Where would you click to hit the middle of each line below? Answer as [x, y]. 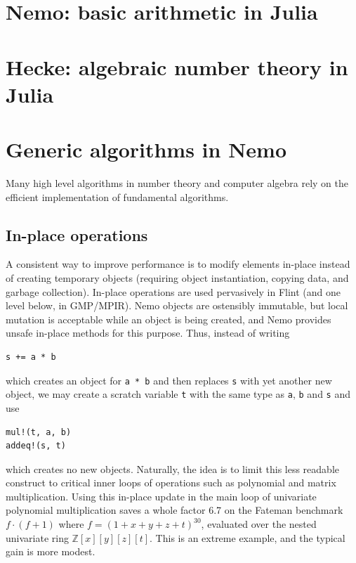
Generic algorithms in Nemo [146, 149]
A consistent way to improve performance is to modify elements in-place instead [178, 264]
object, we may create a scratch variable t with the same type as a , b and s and [178, 394]
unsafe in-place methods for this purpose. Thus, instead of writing [148, 333]
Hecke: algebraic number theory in [177, 66]
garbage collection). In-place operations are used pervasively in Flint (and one [173, 291]
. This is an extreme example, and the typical [248, 537]
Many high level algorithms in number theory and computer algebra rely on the [177, 183]
